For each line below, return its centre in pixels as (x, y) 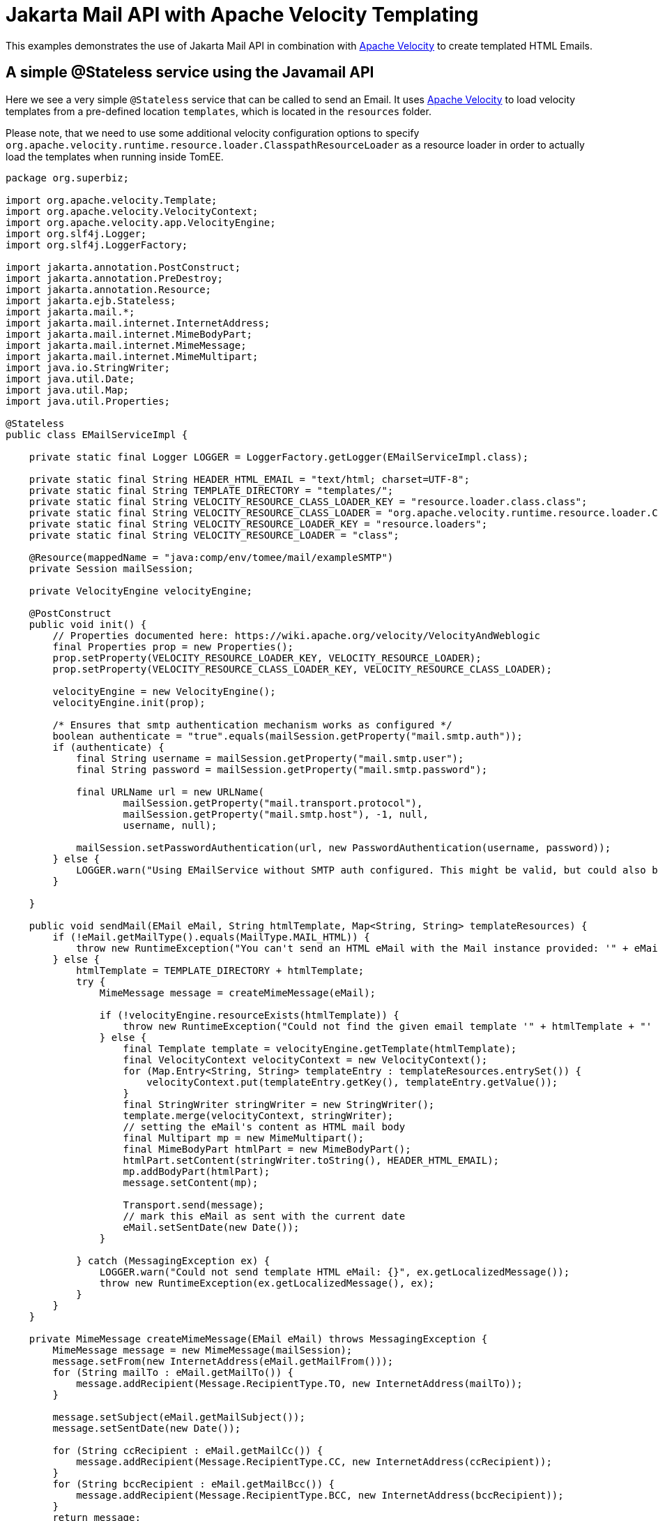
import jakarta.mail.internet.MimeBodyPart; (129, 334)
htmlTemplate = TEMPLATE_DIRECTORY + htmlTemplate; (220, 970)
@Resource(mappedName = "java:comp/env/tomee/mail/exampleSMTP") (211, 557)
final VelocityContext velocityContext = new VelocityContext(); (305, 1059)
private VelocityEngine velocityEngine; (141, 591)
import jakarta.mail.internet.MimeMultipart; (132, 356)
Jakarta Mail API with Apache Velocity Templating (242, 15)
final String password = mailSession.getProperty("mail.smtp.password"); (282, 769)
